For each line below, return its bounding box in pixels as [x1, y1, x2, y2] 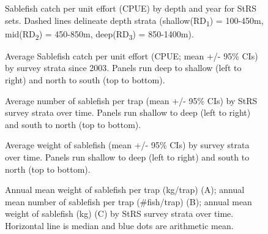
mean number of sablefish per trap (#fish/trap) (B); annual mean [5, 195, 252, 208]
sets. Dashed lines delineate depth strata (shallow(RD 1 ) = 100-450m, [5, 13, 264, 28]
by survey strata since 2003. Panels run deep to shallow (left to [5, 61, 242, 74]
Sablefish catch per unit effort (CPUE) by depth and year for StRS [5, 2, 257, 14]
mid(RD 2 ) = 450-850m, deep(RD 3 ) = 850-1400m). [5, 27, 194, 42]
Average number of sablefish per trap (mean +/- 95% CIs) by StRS [5, 94, 258, 107]
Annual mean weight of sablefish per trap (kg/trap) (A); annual [5, 183, 245, 196]
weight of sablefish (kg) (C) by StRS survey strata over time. [5, 207, 234, 220]
